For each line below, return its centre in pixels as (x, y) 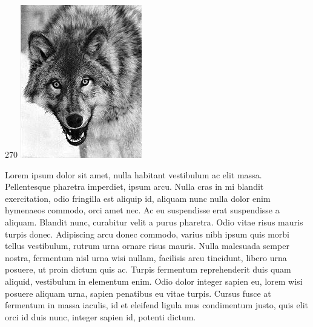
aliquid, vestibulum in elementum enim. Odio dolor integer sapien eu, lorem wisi (154, 281)
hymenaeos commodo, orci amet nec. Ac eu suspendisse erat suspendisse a (142, 210)
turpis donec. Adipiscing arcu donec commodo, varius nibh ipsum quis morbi (147, 234)
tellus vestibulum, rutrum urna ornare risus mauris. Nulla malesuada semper (147, 246)
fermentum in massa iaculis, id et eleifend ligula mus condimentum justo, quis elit (156, 305)
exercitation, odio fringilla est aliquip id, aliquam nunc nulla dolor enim (138, 198)
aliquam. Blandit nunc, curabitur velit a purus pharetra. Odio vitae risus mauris (154, 222)
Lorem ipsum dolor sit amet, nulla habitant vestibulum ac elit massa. (133, 174)
